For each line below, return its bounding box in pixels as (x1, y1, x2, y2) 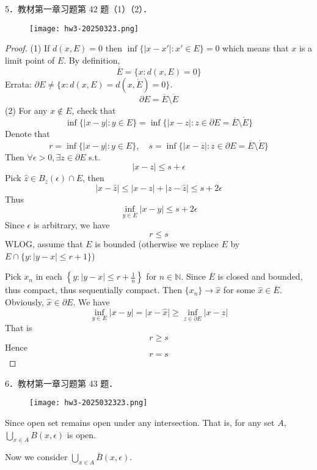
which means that (222, 42, 289, 54)
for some (223, 283, 255, 296)
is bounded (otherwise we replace (95, 237, 219, 250)
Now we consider (5, 450, 68, 463)
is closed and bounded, (217, 270, 303, 283)
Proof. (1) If (5, 42, 50, 54)
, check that (71, 103, 116, 116)
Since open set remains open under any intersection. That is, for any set (5, 416, 275, 428)
